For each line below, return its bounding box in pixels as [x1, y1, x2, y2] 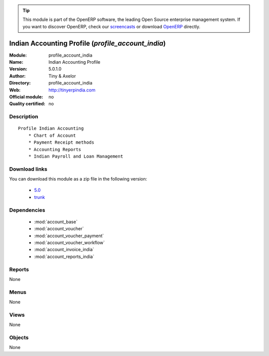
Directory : [9, 80, 31, 86]
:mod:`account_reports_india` [34, 254, 95, 260]
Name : [9, 59, 23, 65]
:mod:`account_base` [34, 219, 78, 225]
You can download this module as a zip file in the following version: [9, 176, 147, 182]
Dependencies [9, 206, 46, 213]
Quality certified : [9, 101, 46, 107]
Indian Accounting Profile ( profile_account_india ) [9, 39, 166, 47]
